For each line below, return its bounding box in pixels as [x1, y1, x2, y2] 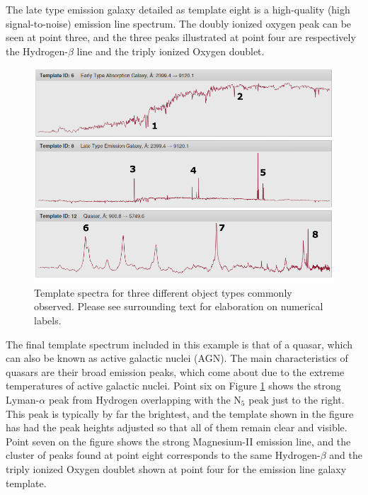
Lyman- [6, 392, 40, 406]
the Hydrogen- [6, 43, 68, 58]
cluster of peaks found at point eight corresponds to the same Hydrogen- [6, 448, 321, 462]
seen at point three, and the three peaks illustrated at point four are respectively [6, 30, 356, 45]
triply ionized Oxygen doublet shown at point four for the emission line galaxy [6, 461, 347, 476]
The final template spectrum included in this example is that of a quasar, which [6, 336, 352, 351]
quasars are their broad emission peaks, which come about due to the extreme [6, 364, 345, 379]
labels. [34, 313, 62, 327]
